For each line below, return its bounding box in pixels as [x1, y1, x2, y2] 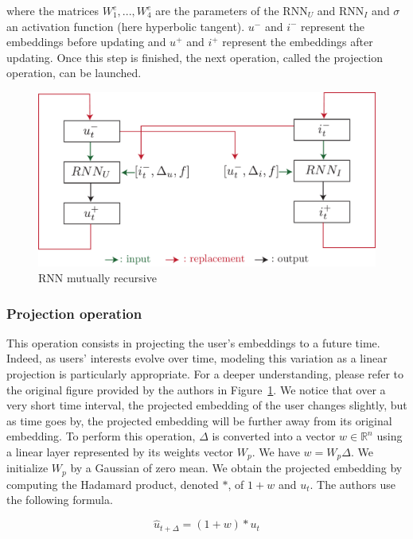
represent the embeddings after [222, 33, 373, 50]
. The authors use [310, 475, 395, 492]
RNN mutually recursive [38, 269, 157, 286]
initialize [6, 460, 49, 476]
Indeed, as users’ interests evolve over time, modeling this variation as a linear [6, 350, 388, 366]
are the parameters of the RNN [155, 2, 308, 18]
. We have [251, 443, 300, 460]
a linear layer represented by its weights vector [6, 443, 234, 460]
